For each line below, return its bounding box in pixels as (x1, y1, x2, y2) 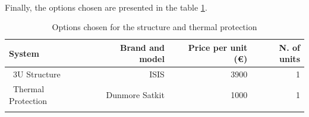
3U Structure (12, 68, 61, 80)
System (9, 47, 39, 59)
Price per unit (188, 41, 248, 53)
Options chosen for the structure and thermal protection (52, 21, 257, 33)
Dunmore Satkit (106, 88, 165, 100)
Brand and (119, 41, 165, 53)
